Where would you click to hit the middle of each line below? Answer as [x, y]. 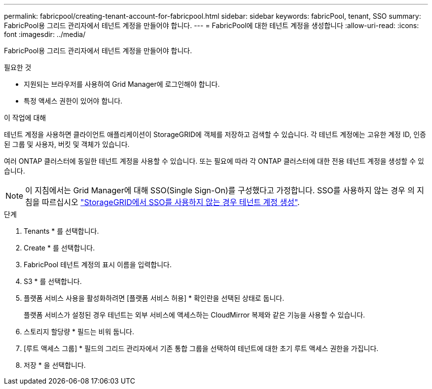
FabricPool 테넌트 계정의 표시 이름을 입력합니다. [98, 265]
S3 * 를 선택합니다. [53, 281]
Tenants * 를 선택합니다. [61, 231]
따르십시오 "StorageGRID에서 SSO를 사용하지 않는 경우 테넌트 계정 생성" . [171, 202]
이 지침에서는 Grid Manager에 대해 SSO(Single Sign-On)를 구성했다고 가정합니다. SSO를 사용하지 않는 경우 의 [220, 190]
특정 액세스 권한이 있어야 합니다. [73, 101]
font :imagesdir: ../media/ [45, 34]
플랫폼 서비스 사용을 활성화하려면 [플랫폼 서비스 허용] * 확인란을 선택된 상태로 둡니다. [154, 298]
